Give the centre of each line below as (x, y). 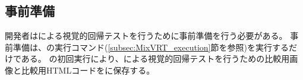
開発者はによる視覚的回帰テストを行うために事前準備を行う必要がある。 (146, 36)
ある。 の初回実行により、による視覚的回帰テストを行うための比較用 (155, 59)
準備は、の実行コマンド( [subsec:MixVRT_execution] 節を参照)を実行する (151, 47)
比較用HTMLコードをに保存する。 (88, 70)
